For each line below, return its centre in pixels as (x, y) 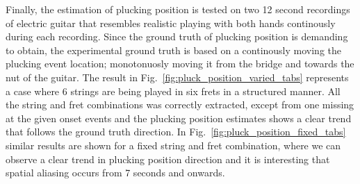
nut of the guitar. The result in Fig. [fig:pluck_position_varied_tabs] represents (177, 77)
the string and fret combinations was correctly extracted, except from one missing (180, 104)
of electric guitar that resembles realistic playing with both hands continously (171, 23)
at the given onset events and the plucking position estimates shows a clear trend (179, 118)
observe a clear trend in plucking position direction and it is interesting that (168, 159)
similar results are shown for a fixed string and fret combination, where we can (173, 145)
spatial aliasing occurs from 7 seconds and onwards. (115, 173)
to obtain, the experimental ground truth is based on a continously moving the (173, 50)
